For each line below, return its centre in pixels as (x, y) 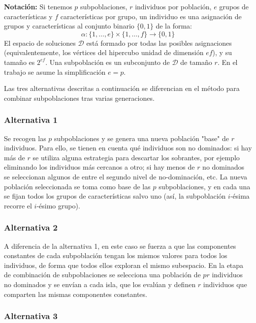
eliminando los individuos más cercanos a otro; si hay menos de (99, 167)
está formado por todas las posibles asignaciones (159, 43)
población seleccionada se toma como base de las (77, 186)
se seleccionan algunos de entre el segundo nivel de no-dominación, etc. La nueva (126, 176)
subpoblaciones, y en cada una (205, 186)
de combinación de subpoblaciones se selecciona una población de (102, 275)
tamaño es (19, 62)
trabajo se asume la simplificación (55, 72)
